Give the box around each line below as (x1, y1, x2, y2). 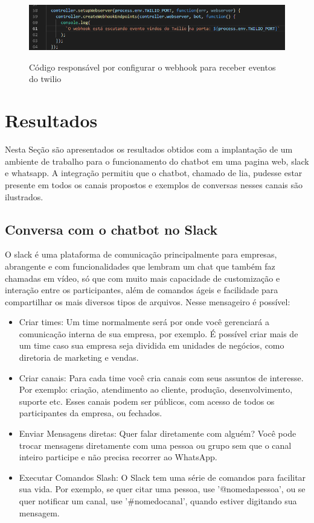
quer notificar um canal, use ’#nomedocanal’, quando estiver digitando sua (19, 495, 297, 507)
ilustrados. (5, 190, 43, 203)
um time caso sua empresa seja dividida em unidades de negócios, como (19, 339, 284, 352)
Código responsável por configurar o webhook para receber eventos (29, 60, 276, 73)
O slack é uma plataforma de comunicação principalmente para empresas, (5, 248, 277, 261)
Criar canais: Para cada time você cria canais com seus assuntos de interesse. (19, 371, 304, 384)
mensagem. (19, 506, 60, 519)
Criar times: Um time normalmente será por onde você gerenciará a (19, 315, 269, 328)
